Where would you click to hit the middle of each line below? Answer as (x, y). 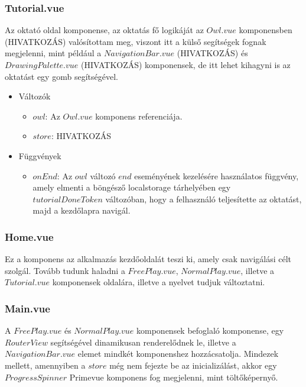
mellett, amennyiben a (45, 365)
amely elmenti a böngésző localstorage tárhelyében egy (132, 187)
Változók (35, 96)
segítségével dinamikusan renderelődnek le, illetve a (143, 342)
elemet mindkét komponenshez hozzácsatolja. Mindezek (178, 354)
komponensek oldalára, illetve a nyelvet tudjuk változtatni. (159, 282)
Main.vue (27, 308)
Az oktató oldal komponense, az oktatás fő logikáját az (104, 30)
